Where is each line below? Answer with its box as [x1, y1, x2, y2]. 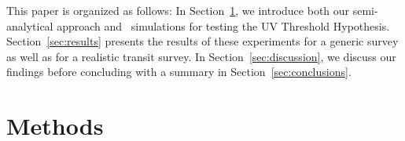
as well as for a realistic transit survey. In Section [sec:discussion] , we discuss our [6, 48, 396, 64]
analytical [6, 17, 53, 34]
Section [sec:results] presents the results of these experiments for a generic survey [6, 33, 399, 49]
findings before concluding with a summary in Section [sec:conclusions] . [6, 63, 352, 80]
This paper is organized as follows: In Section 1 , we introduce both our [6, 2, 350, 18]
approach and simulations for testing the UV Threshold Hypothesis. [57, 17, 390, 34]
